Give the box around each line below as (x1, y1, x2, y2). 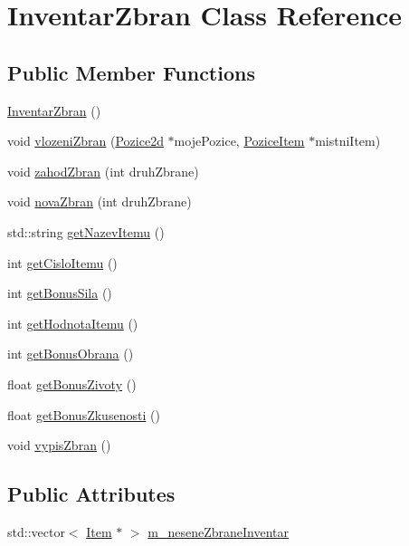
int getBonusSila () (7, 283, 112, 302)
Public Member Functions (7, 58, 255, 86)
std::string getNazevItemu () (7, 222, 165, 241)
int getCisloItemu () (7, 253, 118, 272)
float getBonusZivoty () (7, 374, 137, 393)
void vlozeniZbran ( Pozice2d (7, 131, 164, 150)
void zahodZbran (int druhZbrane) (7, 161, 199, 180)
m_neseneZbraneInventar (147, 522, 290, 541)
